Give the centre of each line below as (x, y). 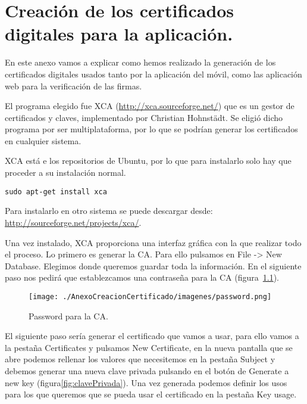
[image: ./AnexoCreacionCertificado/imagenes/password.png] (150, 296)
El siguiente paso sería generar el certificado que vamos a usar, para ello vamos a (152, 336)
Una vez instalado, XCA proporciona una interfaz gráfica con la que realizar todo (153, 242)
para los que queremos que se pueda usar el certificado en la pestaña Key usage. (151, 394)
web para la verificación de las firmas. (73, 86)
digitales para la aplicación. (119, 34)
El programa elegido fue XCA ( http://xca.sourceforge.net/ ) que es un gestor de (150, 106)
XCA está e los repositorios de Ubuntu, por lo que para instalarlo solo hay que (148, 161)
